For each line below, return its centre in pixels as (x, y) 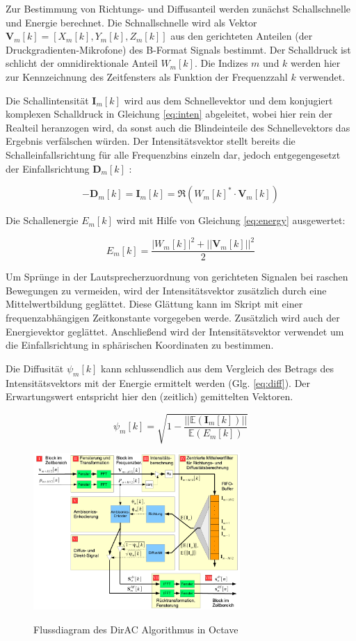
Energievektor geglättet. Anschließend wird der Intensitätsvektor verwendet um (175, 331)
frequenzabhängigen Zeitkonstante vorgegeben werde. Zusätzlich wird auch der (173, 318)
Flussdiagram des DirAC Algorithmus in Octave (136, 629)
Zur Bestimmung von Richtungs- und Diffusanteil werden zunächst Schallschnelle (178, 8)
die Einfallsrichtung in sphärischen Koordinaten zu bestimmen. (140, 345)
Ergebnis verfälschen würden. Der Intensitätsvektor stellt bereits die (151, 141)
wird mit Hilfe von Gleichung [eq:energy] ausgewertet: (231, 220)
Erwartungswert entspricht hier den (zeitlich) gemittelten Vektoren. (149, 396)
